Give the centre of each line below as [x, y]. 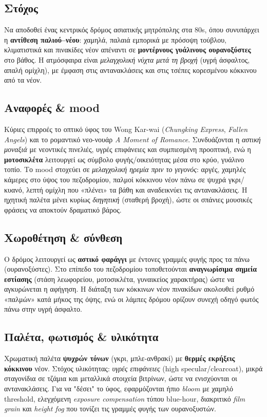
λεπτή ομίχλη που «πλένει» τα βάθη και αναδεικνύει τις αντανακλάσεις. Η [137, 189]
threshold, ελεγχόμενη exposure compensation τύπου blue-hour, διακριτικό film [125, 398]
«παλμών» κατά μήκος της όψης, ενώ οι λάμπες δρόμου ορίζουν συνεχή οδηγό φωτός [131, 299]
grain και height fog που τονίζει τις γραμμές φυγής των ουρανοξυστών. [110, 409]
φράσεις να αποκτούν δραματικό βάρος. [63, 209]
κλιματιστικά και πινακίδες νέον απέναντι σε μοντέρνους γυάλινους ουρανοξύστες [128, 50]
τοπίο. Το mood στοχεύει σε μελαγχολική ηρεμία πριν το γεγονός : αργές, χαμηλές [125, 169]
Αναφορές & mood [52, 108]
